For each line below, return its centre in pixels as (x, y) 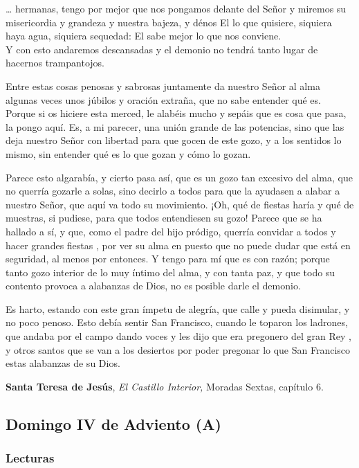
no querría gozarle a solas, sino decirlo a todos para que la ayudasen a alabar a (173, 191)
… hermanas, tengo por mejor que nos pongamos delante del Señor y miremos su (176, 8)
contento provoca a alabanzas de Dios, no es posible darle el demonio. (153, 286)
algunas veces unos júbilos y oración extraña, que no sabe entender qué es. (163, 99)
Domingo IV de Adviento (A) (113, 423)
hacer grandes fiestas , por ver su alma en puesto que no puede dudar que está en (178, 245)
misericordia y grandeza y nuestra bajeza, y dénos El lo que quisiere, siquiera (169, 22)
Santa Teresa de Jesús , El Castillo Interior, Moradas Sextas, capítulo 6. (165, 386)
